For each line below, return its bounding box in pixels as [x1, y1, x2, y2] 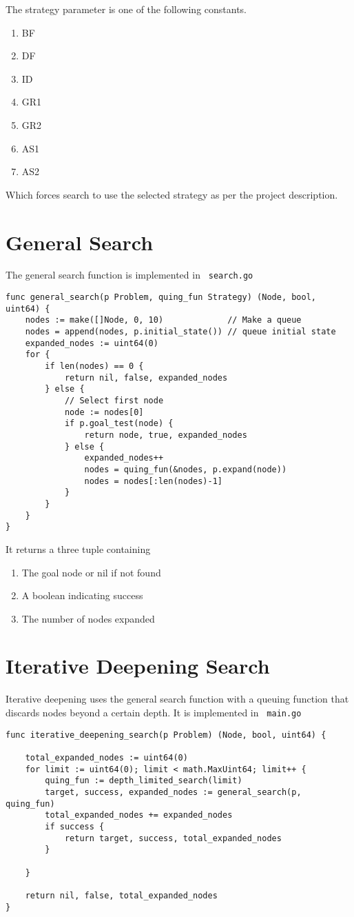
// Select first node [64, 396, 164, 406]
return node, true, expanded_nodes [84, 430, 247, 440]
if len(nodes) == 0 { [45, 361, 144, 372]
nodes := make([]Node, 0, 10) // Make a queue [25, 315, 302, 325]
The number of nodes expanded [21, 611, 155, 625]
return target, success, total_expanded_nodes [64, 833, 282, 843]
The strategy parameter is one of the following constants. [6, 2, 247, 16]
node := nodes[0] [64, 407, 144, 417]
